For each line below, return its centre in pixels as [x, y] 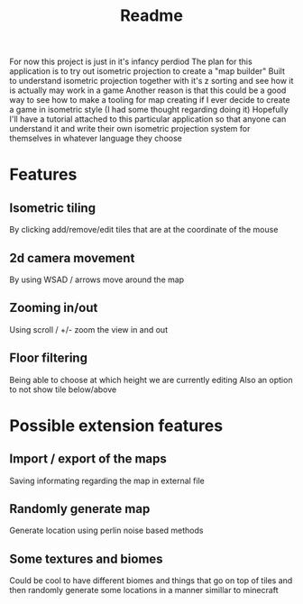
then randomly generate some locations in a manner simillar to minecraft [144, 590]
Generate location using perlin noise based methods [106, 531]
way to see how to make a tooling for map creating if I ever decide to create [150, 100]
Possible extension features [116, 426]
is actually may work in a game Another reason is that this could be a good [148, 90]
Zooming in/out [54, 308]
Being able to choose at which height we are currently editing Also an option [151, 380]
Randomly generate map [80, 509]
